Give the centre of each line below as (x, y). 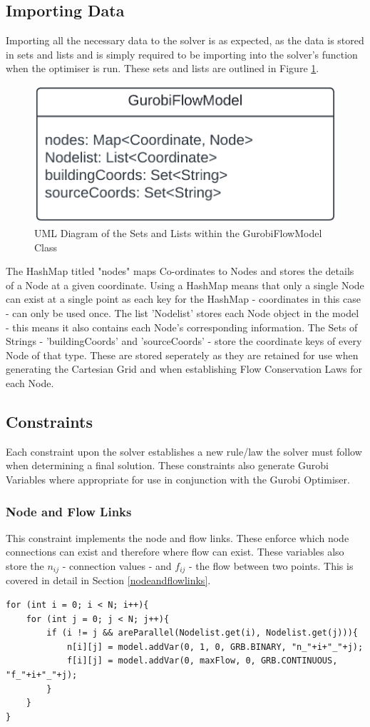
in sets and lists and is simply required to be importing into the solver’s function (182, 54)
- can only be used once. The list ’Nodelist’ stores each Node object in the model (183, 313)
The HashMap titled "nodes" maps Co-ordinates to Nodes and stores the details (180, 271)
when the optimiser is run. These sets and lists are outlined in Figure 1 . (163, 68)
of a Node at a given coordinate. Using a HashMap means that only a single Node (185, 285)
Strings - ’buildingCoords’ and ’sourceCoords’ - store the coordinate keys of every (184, 341)
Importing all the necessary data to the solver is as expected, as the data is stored (185, 40)
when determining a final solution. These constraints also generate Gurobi (167, 465)
